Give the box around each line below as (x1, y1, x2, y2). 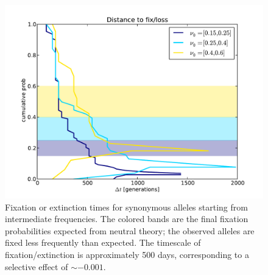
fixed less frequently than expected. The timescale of (5, 236, 201, 249)
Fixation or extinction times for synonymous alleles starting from (5, 200, 248, 213)
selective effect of (5, 260, 68, 273)
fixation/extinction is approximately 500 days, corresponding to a (5, 248, 249, 260)
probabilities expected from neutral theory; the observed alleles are (5, 224, 255, 237)
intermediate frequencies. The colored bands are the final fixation (5, 212, 249, 225)
